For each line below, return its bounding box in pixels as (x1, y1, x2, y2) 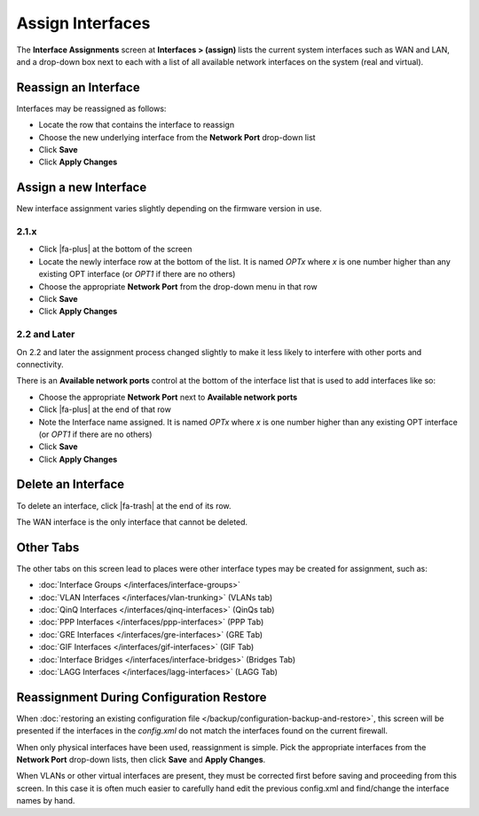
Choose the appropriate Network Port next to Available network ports (38, 392, 298, 402)
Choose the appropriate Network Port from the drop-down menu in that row (38, 281, 318, 292)
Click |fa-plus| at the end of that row (38, 404, 172, 415)
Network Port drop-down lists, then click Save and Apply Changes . (16, 755, 266, 765)
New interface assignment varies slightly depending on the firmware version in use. (16, 203, 323, 214)
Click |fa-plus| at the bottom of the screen (38, 244, 192, 255)
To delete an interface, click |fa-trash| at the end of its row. (16, 500, 232, 511)
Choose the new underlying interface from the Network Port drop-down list (38, 131, 316, 142)
